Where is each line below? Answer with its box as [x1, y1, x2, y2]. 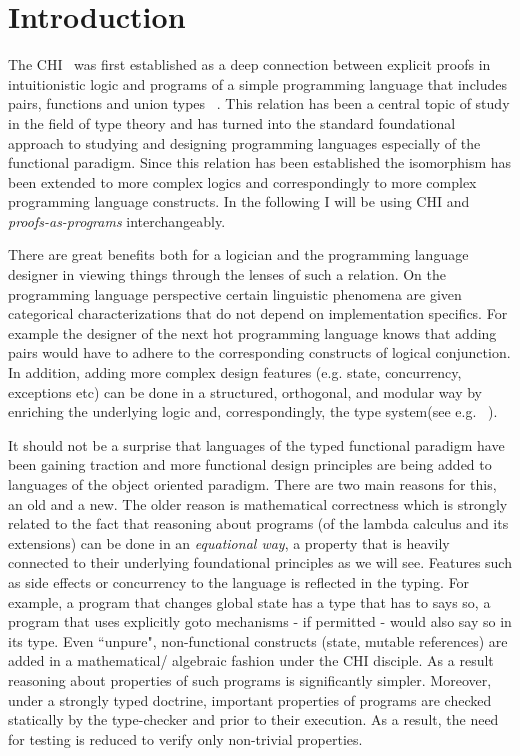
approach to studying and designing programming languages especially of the [8, 132, 481, 153]
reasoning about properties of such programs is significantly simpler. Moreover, [8, 669, 492, 690]
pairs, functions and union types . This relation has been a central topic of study [8, 93, 510, 114]
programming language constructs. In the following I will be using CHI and [8, 191, 470, 212]
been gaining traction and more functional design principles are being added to [8, 454, 492, 475]
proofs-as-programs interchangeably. [8, 210, 226, 231]
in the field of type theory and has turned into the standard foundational [8, 112, 456, 133]
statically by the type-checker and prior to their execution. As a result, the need [8, 709, 499, 730]
